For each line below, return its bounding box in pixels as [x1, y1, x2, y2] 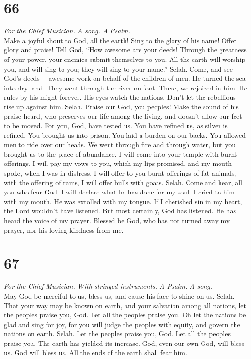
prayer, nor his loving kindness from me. [4, 224, 124, 235]
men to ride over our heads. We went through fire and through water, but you [4, 139, 235, 150]
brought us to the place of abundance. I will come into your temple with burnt [4, 149, 237, 159]
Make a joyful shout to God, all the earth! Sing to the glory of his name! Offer [4, 35, 236, 45]
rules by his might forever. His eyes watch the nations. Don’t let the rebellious [4, 92, 236, 102]
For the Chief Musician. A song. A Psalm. [4, 26, 130, 36]
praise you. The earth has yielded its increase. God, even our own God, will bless [4, 338, 245, 348]
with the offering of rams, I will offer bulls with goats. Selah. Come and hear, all [4, 177, 242, 187]
